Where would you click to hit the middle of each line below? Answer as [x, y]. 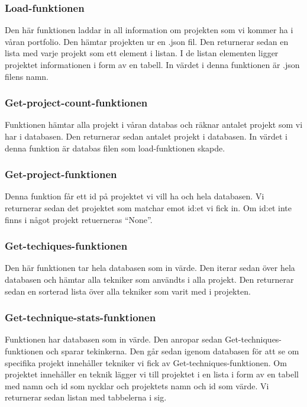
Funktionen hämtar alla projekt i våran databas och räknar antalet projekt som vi [154, 125]
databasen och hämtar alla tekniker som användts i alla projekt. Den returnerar [149, 279]
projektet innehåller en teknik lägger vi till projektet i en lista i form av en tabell [152, 374]
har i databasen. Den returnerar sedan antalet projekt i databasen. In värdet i [146, 136]
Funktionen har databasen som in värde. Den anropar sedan [114, 339]
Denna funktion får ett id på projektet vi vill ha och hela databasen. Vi [135, 196]
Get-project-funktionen [61, 174]
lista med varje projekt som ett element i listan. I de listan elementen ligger [142, 53]
